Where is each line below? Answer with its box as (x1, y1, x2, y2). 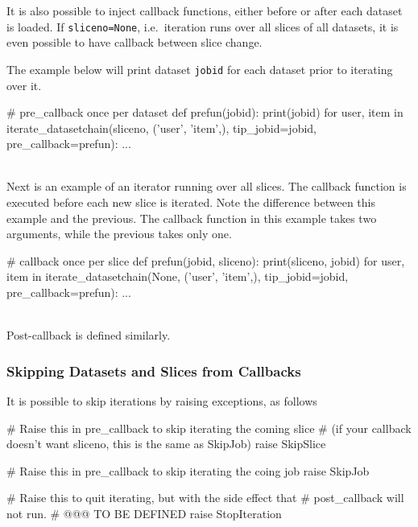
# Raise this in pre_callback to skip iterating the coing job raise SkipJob (6, 462, 370, 479)
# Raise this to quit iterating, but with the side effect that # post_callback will (6, 489, 404, 506)
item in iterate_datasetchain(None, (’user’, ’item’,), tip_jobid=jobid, (6, 268, 349, 285)
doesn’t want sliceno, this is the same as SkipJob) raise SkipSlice (6, 435, 326, 452)
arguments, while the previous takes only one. (6, 225, 232, 242)
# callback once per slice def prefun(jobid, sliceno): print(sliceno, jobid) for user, (6, 252, 405, 269)
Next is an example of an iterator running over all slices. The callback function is (6, 178, 407, 195)
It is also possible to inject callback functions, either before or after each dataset (6, 2, 403, 19)
